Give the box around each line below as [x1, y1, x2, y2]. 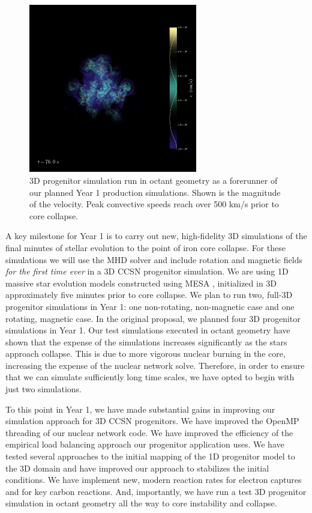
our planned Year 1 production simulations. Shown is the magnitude [29, 186, 281, 198]
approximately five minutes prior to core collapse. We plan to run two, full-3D [5, 288, 293, 301]
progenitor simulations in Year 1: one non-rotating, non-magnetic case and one [5, 300, 295, 312]
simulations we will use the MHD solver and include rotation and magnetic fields [5, 253, 302, 266]
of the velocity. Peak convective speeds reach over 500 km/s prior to [29, 198, 279, 210]
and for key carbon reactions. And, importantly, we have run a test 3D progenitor [5, 485, 307, 497]
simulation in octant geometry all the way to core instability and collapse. [5, 497, 277, 509]
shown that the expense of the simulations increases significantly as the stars [5, 335, 287, 348]
